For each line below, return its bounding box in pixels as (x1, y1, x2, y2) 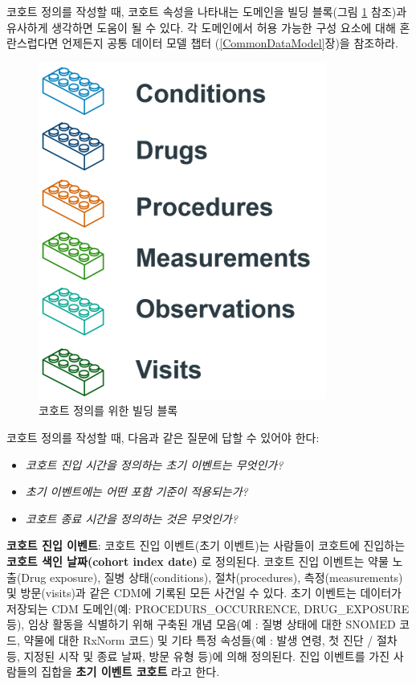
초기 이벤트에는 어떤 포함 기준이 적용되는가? (25, 483, 248, 500)
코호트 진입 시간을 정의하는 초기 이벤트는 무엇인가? (25, 456, 283, 473)
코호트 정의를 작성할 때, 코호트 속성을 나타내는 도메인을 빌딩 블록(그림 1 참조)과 (6, 3, 407, 19)
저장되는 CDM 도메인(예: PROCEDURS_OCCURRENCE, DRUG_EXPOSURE (6, 600, 410, 616)
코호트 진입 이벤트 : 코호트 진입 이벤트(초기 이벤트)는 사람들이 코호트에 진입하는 (6, 537, 406, 554)
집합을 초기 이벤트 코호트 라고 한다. (41, 663, 220, 680)
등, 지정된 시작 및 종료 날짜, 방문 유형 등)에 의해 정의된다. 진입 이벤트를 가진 (6, 647, 390, 664)
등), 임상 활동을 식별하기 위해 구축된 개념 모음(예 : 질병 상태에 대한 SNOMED (6, 616, 396, 633)
